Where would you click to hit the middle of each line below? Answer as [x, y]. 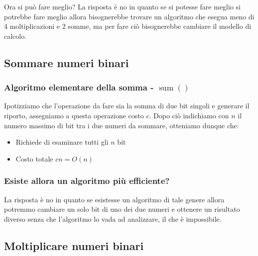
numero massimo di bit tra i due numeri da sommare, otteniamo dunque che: [122, 125]
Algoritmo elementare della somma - [79, 87]
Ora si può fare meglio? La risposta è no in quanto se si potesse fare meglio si [122, 6]
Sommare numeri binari [66, 62]
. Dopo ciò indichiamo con [189, 115]
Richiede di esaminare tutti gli [62, 142]
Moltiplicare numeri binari [74, 245]
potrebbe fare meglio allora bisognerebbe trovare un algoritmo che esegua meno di [129, 16]
